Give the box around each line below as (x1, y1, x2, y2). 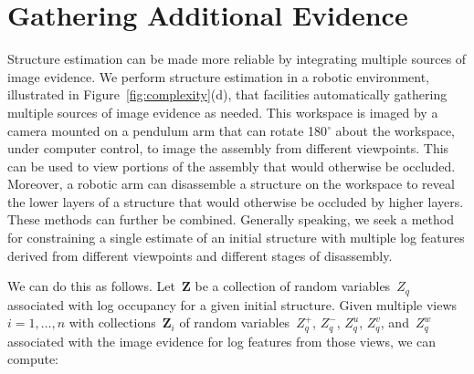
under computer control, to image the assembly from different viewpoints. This (7, 139, 449, 158)
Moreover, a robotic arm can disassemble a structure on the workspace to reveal (7, 174, 455, 193)
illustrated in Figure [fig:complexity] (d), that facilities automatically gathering (7, 85, 448, 104)
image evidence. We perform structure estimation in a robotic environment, (7, 67, 429, 86)
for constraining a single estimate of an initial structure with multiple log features (7, 228, 465, 247)
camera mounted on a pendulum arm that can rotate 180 (7, 120, 328, 140)
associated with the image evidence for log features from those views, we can (7, 331, 437, 350)
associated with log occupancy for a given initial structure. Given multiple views (7, 295, 458, 314)
